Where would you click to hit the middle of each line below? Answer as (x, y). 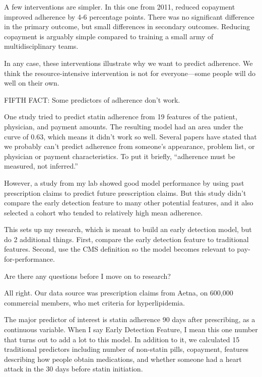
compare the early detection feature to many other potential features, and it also (129, 203)
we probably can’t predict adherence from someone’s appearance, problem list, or (129, 146)
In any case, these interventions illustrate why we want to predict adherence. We (128, 63)
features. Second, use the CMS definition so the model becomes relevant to (119, 249)
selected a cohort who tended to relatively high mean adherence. (104, 212)
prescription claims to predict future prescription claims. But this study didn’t (125, 193)
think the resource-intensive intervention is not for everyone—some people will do (130, 73)
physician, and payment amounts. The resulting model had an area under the (124, 126)
